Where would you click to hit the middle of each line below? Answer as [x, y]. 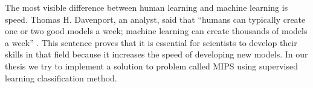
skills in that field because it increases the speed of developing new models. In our [156, 54]
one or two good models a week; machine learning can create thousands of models [156, 31]
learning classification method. [61, 78]
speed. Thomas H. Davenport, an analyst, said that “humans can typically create [155, 19]
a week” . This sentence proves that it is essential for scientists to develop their [151, 42]
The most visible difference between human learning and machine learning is [147, 7]
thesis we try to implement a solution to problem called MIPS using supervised [151, 66]
